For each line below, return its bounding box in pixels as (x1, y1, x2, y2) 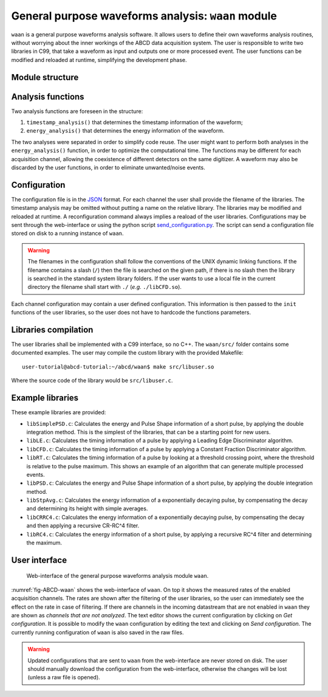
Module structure (11, 72, 79, 82)
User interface (11, 555, 67, 565)
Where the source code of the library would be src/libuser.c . (11, 377, 173, 384)
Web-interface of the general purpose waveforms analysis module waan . (26, 572, 209, 580)
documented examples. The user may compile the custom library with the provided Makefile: (11, 349, 244, 356)
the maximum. (26, 539, 62, 547)
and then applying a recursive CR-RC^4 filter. (26, 522, 140, 529)
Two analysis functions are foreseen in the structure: (11, 107, 143, 115)
